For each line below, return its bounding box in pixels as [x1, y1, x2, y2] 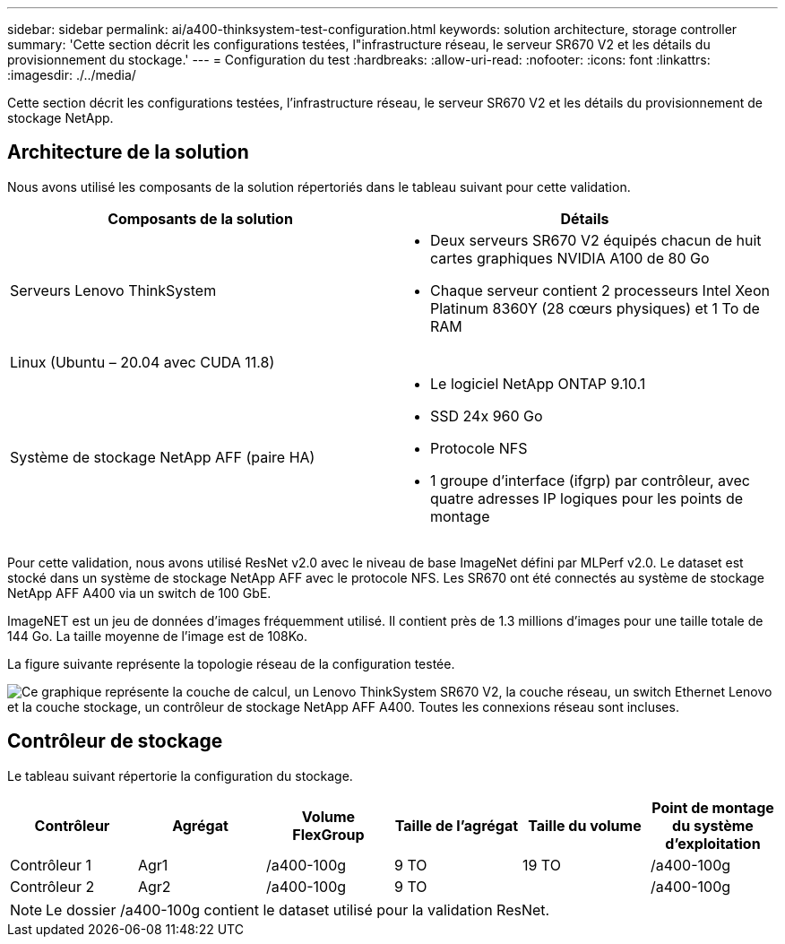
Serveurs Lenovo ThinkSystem [10, 281, 217, 299]
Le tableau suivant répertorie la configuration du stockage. [7, 767, 353, 784]
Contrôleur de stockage [7, 730, 223, 753]
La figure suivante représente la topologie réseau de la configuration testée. [7, 655, 455, 671]
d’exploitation [665, 834, 761, 853]
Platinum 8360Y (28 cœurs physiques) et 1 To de [430, 299, 760, 317]
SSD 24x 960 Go [430, 406, 543, 425]
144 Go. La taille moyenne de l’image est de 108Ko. [7, 628, 307, 644]
